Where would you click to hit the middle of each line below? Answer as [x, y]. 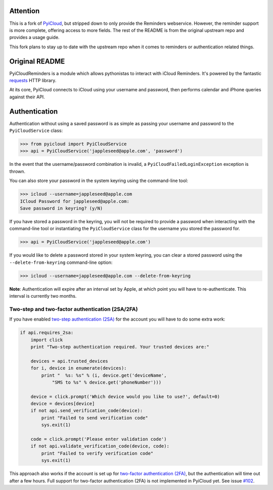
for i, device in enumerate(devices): [79, 368]
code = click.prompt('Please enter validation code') [99, 439]
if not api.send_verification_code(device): [87, 411]
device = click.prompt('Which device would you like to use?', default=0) [125, 396]
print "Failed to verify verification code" [97, 453]
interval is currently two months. [43, 296]
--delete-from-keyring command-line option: [61, 262]
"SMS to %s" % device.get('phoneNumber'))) [107, 382]
